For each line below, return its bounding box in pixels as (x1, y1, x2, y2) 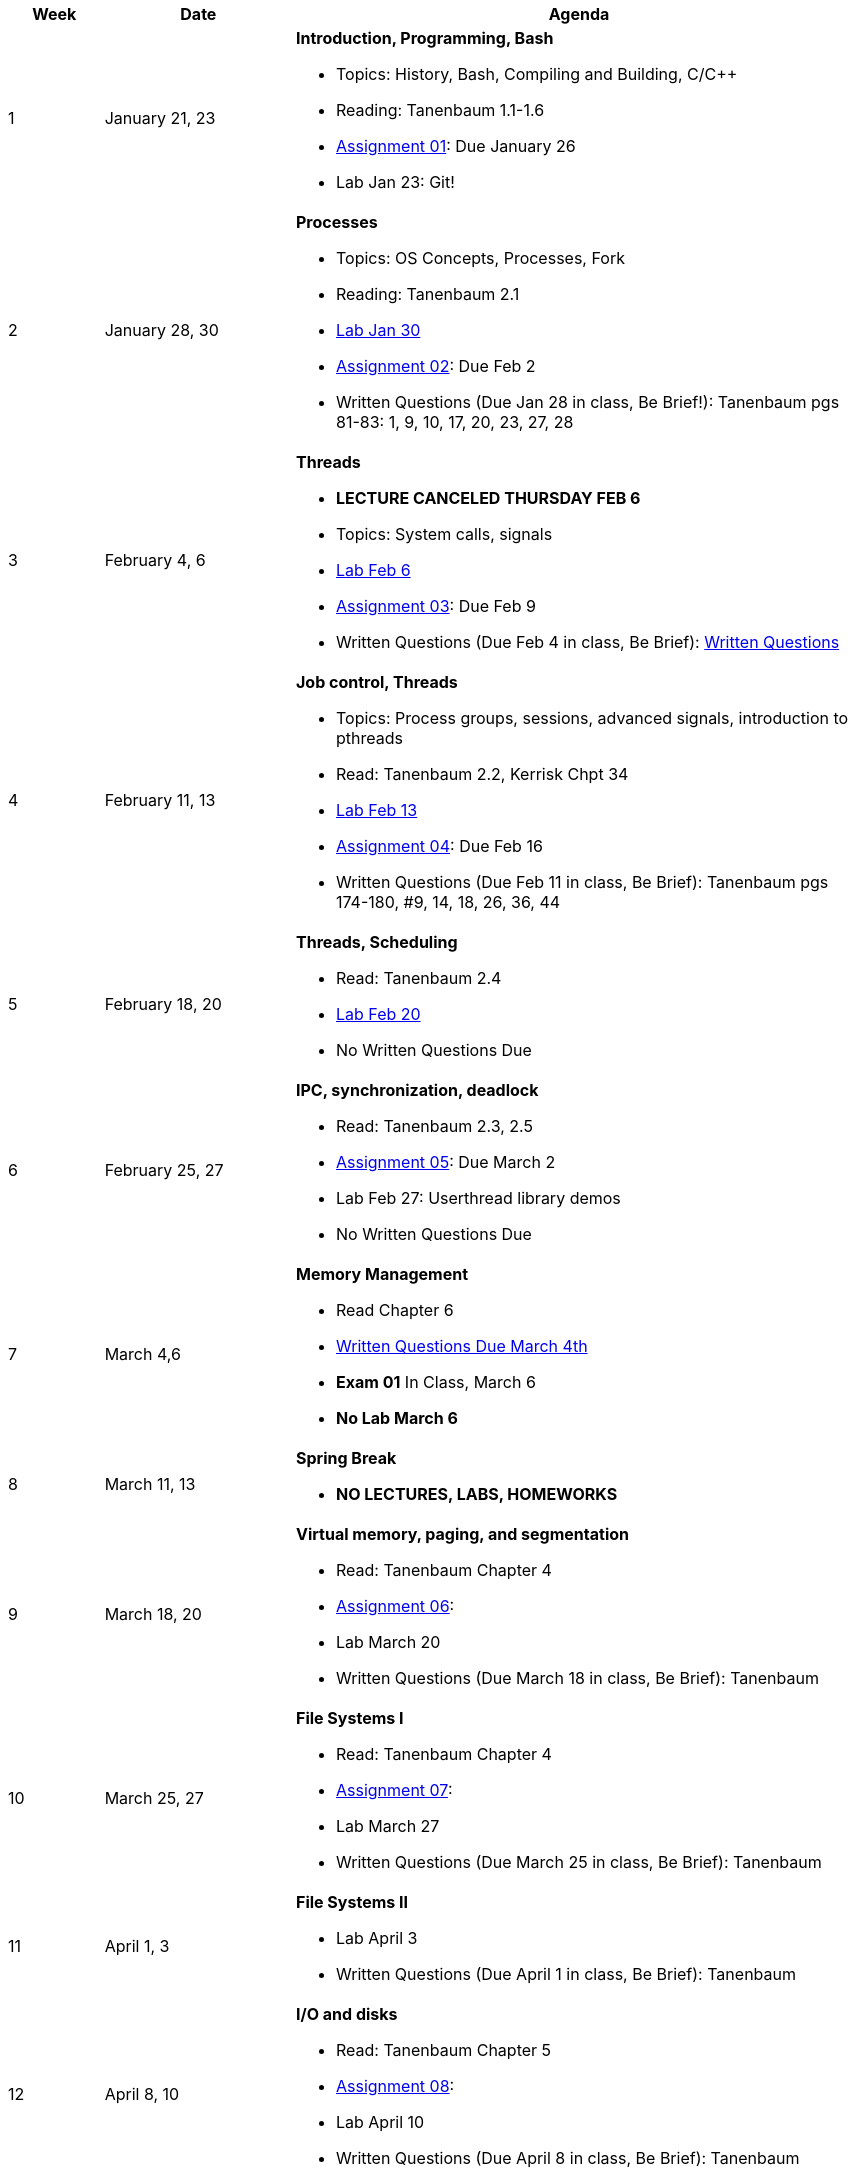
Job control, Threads (295, 672, 458, 692)
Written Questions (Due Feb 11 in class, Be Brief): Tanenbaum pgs (335, 872, 829, 892)
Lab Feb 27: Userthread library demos (335, 1188, 621, 1208)
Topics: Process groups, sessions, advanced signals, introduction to (335, 708, 849, 728)
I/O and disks (295, 2004, 398, 2024)
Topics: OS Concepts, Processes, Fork (335, 248, 625, 268)
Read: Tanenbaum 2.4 (335, 968, 502, 988)
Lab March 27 (335, 1816, 440, 1836)
